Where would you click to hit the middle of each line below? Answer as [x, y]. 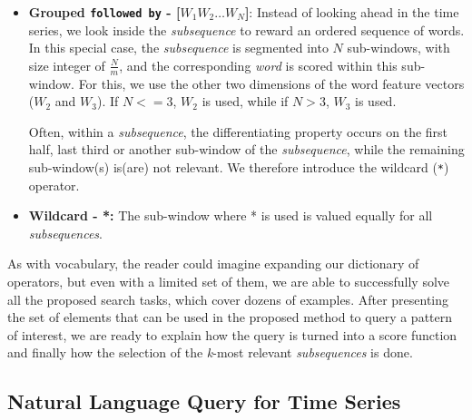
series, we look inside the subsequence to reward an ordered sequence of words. [246, 29]
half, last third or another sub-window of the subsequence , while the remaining [246, 149]
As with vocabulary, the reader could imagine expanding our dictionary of [213, 264]
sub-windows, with [398, 48]
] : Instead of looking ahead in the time [352, 12]
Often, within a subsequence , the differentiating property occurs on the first [238, 131]
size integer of [67, 65]
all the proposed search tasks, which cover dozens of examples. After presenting [228, 299]
